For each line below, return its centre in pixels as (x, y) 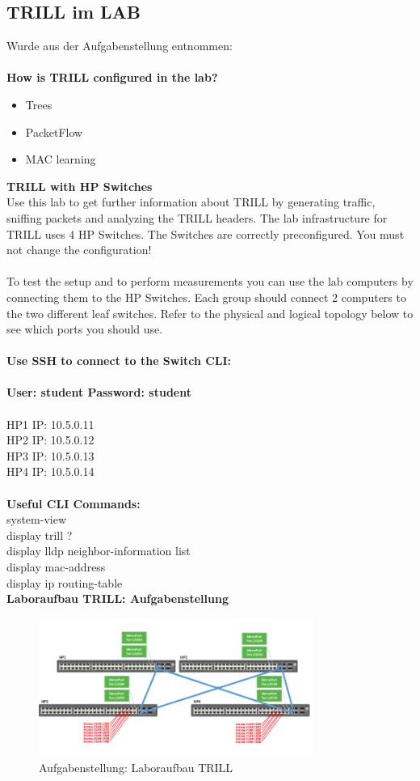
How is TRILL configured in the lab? (112, 77)
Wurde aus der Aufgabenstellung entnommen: (120, 46)
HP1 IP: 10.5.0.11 (50, 424)
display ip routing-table (65, 582)
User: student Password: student (99, 392)
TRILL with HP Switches (80, 186)
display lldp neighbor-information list (99, 551)
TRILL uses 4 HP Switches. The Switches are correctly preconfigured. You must (206, 233)
